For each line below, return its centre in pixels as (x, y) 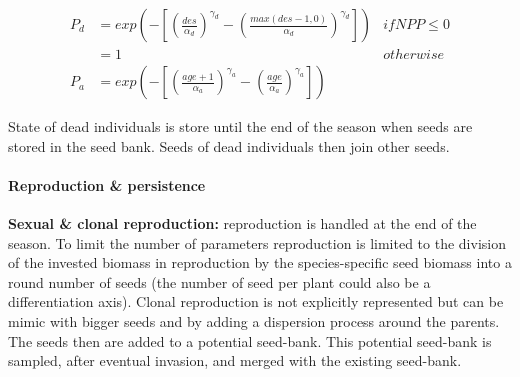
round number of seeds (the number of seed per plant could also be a (219, 281)
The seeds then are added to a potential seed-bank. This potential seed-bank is (250, 340)
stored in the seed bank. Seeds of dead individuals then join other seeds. (229, 145)
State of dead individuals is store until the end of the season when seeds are (240, 126)
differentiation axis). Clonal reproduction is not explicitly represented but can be (256, 301)
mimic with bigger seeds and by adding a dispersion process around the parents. (254, 321)
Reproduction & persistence (107, 184)
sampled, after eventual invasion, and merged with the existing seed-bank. (235, 360)
